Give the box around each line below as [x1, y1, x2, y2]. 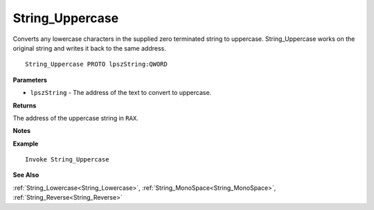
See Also [12, 170, 39, 180]
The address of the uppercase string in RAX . [12, 114, 139, 122]
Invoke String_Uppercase [25, 156, 109, 164]
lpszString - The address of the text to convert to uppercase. [30, 89, 212, 97]
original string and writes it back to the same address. [12, 44, 166, 52]
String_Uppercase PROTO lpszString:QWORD [25, 60, 168, 69]
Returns [12, 101, 37, 110]
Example [12, 139, 39, 148]
